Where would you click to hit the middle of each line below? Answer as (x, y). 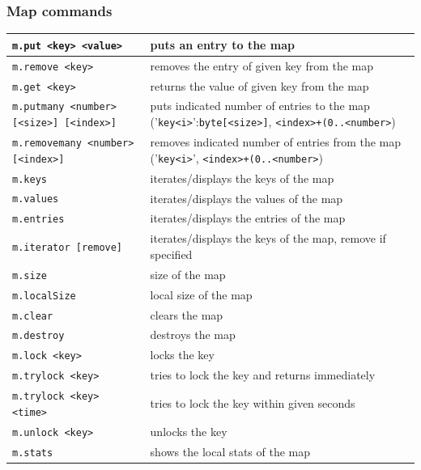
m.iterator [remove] (68, 248)
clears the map (187, 314)
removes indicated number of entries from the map (276, 142)
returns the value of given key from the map (259, 85)
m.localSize (44, 296)
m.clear (33, 316)
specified (171, 254)
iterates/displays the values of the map (247, 198)
